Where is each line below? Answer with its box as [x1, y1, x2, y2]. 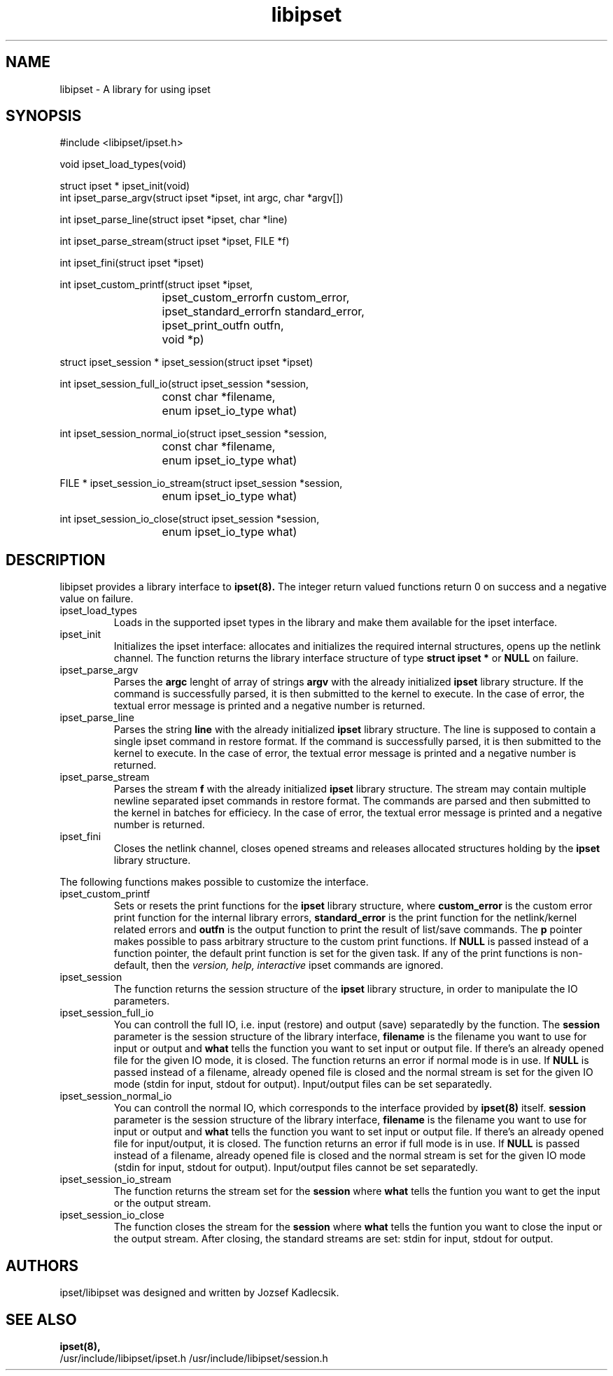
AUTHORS [6, 1256, 79, 1275]
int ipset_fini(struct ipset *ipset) [59, 257, 204, 269]
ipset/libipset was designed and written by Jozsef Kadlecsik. [59, 1286, 339, 1299]
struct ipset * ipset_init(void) [59, 180, 190, 192]
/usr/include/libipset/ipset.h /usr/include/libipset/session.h [59, 1352, 328, 1364]
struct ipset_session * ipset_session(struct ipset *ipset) [59, 356, 313, 369]
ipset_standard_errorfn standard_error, [162, 304, 365, 319]
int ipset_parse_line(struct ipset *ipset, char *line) [59, 213, 288, 226]
